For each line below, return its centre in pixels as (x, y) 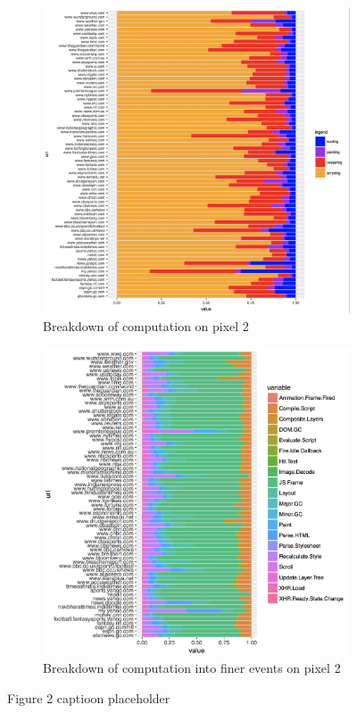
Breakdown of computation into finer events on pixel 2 (192, 668)
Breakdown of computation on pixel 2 (146, 325)
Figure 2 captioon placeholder (89, 697)
